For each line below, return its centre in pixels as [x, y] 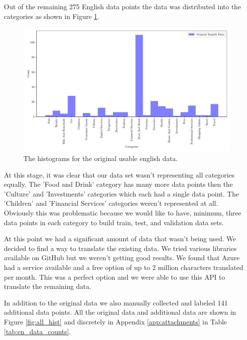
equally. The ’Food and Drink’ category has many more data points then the [118, 184]
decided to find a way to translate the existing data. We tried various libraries [120, 248]
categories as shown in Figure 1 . [52, 16]
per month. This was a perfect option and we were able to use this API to [114, 277]
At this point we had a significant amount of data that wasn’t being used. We [120, 239]
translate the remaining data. [48, 286]
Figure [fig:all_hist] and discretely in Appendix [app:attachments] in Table [115, 321]
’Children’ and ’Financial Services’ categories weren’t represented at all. [111, 203]
